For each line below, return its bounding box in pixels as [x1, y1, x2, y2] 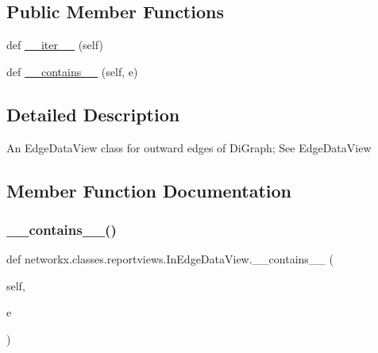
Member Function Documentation [6, 178, 292, 202]
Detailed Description [6, 102, 180, 126]
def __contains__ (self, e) [6, 63, 138, 79]
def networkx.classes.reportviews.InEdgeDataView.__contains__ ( [6, 251, 334, 267]
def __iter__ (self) [6, 36, 103, 53]
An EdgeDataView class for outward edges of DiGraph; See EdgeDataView [6, 139, 372, 155]
